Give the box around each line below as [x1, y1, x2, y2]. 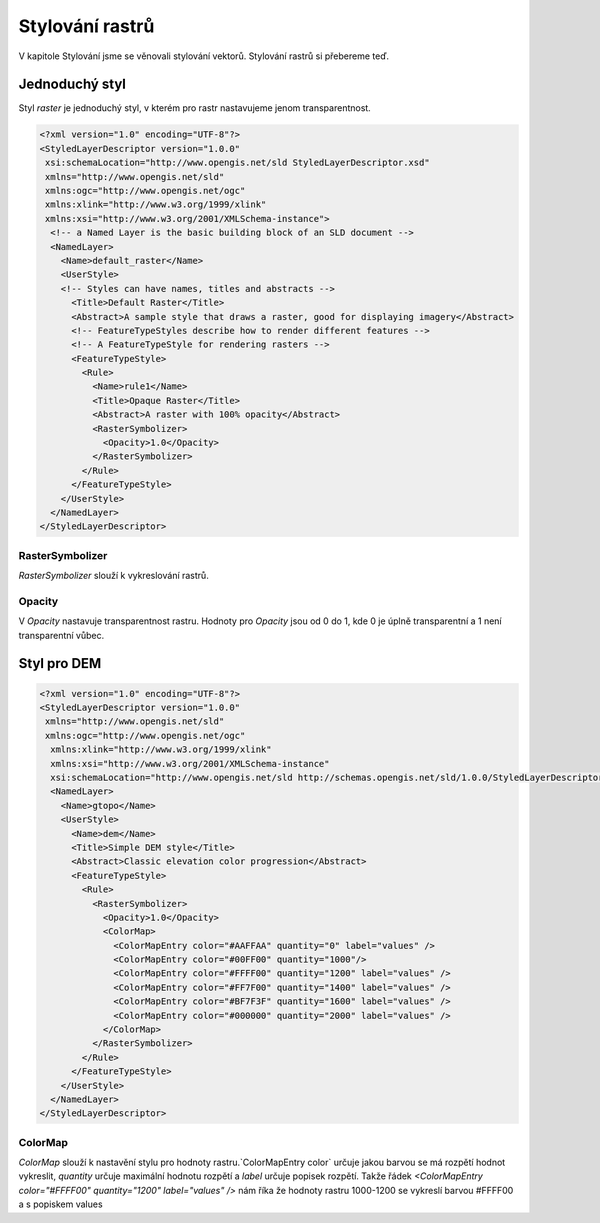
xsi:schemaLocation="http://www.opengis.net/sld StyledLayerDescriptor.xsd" [45, 157, 430, 169]
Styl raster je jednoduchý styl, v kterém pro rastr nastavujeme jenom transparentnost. [18, 102, 372, 114]
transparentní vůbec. [18, 629, 105, 641]
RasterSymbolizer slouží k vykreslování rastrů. [18, 570, 209, 582]
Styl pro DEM [18, 655, 102, 672]
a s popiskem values [18, 1198, 104, 1210]
